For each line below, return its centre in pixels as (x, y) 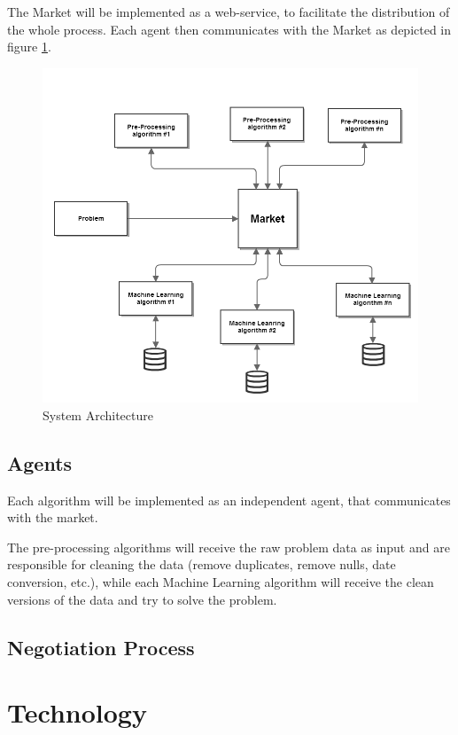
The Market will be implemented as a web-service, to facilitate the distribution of (229, 12)
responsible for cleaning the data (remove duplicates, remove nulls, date (202, 564)
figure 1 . (29, 47)
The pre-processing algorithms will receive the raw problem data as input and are (229, 547)
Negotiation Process (101, 647)
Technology (77, 712)
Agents (40, 462)
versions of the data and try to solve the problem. (142, 599)
